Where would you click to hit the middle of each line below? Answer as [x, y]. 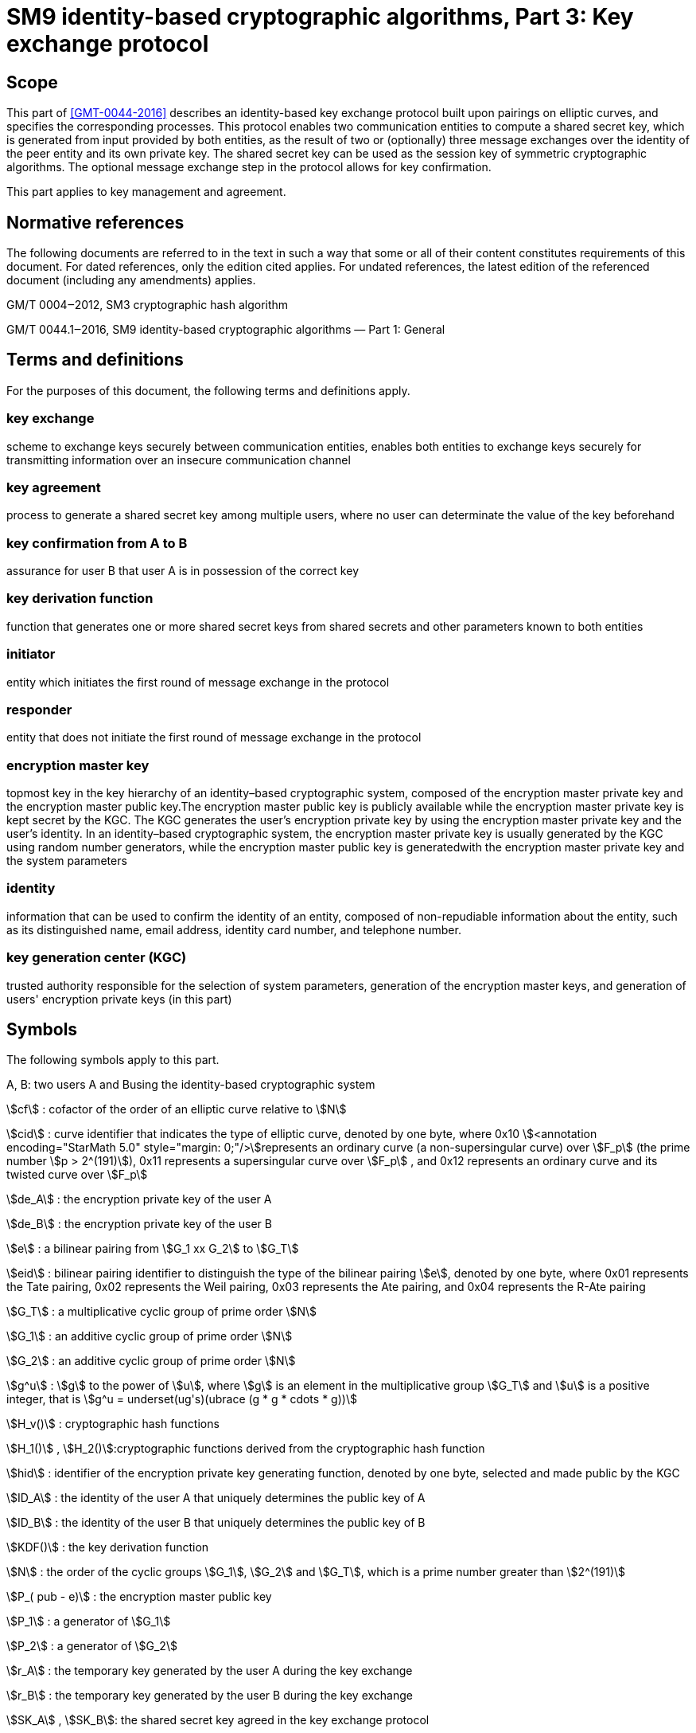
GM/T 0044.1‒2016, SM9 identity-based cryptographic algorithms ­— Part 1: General [226, 330]
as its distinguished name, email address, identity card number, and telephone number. [234, 929]
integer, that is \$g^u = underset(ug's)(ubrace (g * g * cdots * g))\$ [182, 1399]
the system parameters [67, 861]
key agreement [54, 487]
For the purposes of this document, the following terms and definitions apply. [208, 390]
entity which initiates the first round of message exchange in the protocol [198, 682]
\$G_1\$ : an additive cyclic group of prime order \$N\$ [150, 1336]
